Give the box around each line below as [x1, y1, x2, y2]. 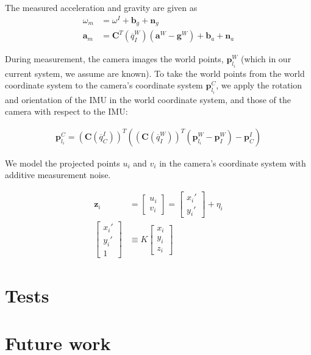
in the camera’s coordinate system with [159, 156, 306, 169]
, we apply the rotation [216, 79, 302, 91]
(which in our [241, 52, 291, 65]
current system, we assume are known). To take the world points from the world [5, 66, 305, 79]
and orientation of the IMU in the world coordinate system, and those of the [5, 93, 291, 106]
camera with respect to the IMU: [5, 105, 128, 118]
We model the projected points [5, 156, 120, 169]
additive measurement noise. [5, 168, 111, 181]
